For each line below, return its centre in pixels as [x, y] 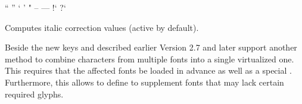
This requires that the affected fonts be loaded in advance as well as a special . [148, 70]
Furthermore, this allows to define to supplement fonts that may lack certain [144, 82]
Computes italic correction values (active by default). [102, 27]
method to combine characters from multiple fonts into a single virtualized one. [150, 59]
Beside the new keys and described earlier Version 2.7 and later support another [151, 47]
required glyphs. [34, 94]
